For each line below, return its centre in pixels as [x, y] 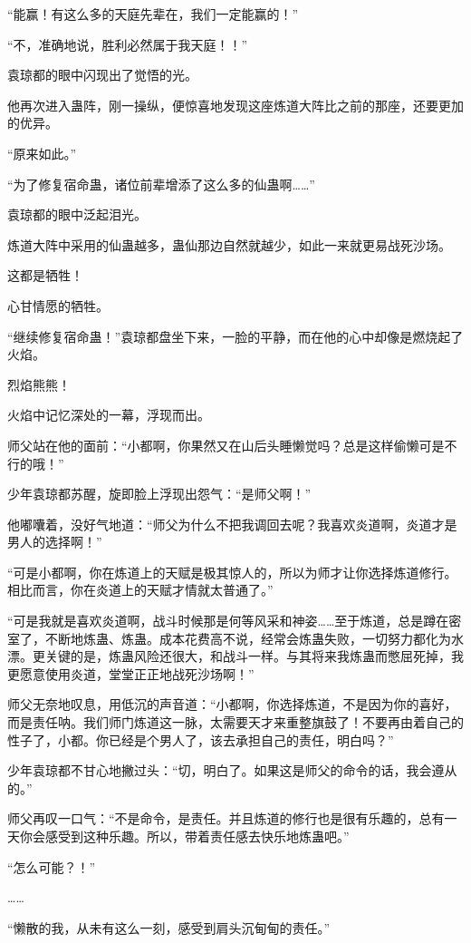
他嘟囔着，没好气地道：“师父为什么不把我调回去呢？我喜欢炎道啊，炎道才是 [232, 524]
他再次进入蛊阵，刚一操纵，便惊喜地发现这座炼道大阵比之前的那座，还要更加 [235, 105]
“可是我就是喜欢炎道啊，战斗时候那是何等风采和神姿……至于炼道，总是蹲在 [228, 621]
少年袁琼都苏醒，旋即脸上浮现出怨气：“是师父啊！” [159, 494]
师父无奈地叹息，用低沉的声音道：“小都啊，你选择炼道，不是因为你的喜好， [232, 704]
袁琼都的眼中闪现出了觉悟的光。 [102, 75]
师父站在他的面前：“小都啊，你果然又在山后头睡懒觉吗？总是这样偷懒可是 [226, 445]
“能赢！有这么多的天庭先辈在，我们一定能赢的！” [153, 14]
